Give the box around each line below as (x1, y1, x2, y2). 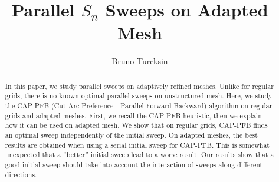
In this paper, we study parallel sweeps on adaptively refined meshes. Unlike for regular (5, 81, 274, 91)
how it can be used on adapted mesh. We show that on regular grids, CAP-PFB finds (5, 120, 268, 130)
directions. (5, 169, 37, 179)
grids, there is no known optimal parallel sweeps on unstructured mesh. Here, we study (5, 91, 273, 101)
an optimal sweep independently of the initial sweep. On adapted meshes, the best (5, 130, 258, 140)
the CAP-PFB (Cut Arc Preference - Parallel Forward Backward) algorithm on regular (5, 101, 273, 111)
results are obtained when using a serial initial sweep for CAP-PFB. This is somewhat (5, 140, 270, 150)
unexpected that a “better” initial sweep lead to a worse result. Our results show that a (5, 150, 274, 160)
